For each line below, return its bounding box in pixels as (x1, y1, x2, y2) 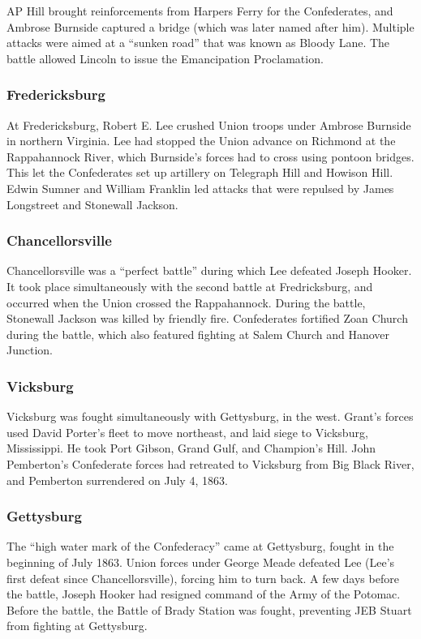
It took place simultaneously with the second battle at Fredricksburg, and (6, 277, 373, 294)
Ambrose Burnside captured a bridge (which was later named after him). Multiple (6, 18, 415, 35)
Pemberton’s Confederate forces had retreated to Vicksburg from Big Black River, (6, 455, 415, 472)
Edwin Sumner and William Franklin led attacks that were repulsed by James (6, 179, 394, 196)
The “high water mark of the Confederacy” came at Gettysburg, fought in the (6, 538, 394, 555)
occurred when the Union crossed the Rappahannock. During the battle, (6, 294, 366, 311)
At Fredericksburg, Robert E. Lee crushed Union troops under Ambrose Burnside (6, 116, 411, 133)
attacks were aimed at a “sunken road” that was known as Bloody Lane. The (6, 34, 390, 51)
